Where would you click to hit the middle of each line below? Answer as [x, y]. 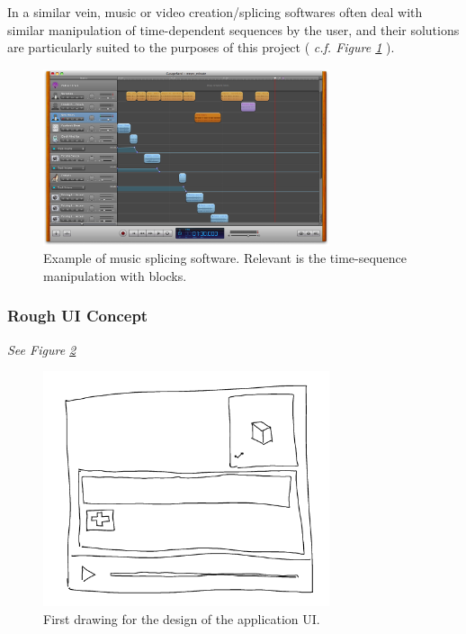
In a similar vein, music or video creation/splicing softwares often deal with [215, 12]
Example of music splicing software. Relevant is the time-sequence [225, 258]
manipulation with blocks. [115, 275]
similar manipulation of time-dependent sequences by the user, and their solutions [233, 29]
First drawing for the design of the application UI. [182, 618]
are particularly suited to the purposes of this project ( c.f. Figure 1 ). [201, 47]
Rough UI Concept [78, 316]
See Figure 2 [42, 349]
